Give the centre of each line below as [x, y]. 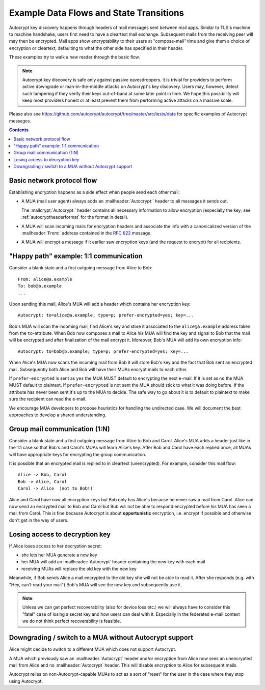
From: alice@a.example [45, 279]
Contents [19, 130]
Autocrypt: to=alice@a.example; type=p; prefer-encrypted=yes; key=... [106, 315]
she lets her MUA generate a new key [59, 555]
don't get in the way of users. [39, 520]
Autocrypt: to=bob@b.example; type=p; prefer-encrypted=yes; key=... [103, 351]
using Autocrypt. [26, 681]
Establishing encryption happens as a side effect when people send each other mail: [94, 192]
